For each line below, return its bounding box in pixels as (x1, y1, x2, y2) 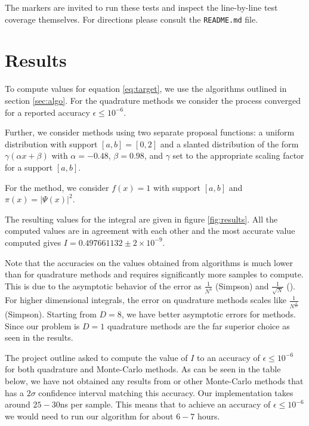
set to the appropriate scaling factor (172, 149, 304, 162)
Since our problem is (5, 319, 80, 332)
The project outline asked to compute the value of (5, 351, 188, 363)
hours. (197, 409, 220, 422)
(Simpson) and (215, 279, 269, 292)
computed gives (5, 236, 61, 248)
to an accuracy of (197, 351, 260, 363)
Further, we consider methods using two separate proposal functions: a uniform (5, 126, 295, 138)
